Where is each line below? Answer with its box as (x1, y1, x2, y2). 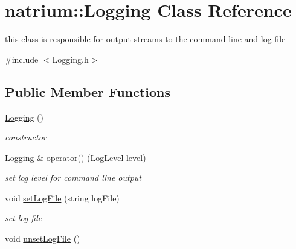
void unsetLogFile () (5, 232, 80, 245)
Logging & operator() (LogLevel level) (5, 151, 146, 163)
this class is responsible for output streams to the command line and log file (5, 33, 286, 45)
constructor (5, 131, 47, 143)
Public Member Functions (5, 82, 170, 101)
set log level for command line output (5, 171, 141, 184)
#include (5, 52, 39, 65)
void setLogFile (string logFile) (5, 191, 120, 204)
